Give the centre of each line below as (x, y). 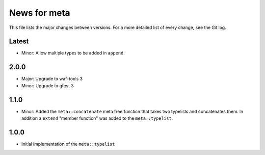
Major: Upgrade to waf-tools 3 (52, 79)
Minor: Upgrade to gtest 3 (47, 85)
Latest (19, 41)
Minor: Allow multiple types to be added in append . (73, 53)
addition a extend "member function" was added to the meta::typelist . (97, 118)
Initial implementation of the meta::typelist (68, 144)
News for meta (40, 13)
